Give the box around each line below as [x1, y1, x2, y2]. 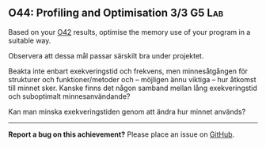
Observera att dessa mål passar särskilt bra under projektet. [8, 51, 204, 60]
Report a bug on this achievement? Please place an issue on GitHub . [8, 130, 235, 139]
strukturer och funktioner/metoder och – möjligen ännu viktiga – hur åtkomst [8, 74, 256, 84]
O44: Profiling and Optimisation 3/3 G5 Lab [8, 6, 224, 20]
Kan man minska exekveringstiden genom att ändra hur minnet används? [8, 107, 246, 116]
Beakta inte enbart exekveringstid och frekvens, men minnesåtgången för [8, 66, 248, 76]
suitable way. [8, 36, 51, 45]
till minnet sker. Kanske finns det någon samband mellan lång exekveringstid [8, 83, 257, 92]
